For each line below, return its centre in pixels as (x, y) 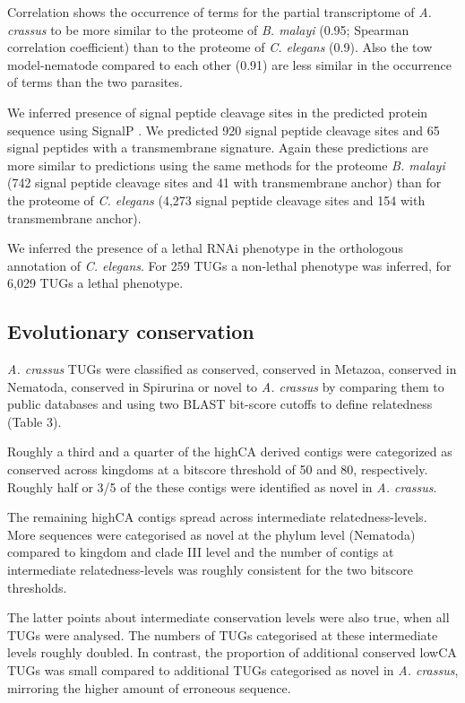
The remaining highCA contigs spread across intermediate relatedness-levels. (217, 517)
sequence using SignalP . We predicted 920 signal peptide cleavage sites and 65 (224, 130)
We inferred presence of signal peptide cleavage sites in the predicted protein (218, 112)
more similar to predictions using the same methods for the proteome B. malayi (226, 165)
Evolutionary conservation (131, 331)
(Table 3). (34, 421)
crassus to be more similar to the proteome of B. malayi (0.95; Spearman (208, 29)
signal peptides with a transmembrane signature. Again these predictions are (218, 148)
